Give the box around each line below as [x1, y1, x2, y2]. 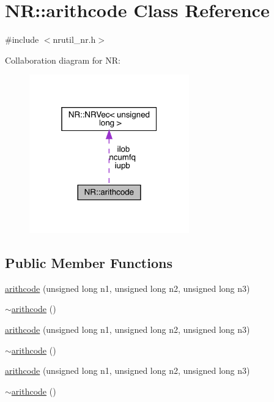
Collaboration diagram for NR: [5, 53, 120, 66]
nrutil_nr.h [53, 33, 96, 46]
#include [5, 33, 39, 46]
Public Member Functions [5, 253, 172, 272]
